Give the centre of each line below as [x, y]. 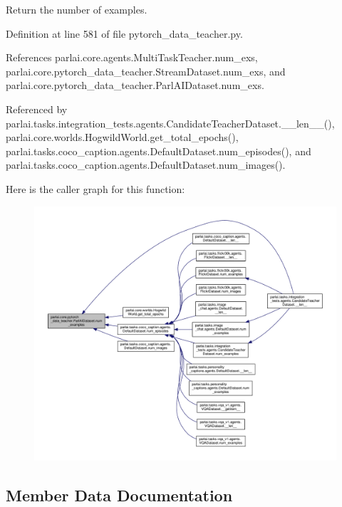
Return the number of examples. [77, 9]
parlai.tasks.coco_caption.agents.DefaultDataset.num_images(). [146, 165]
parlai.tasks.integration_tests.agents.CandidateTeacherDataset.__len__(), [170, 123]
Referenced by [37, 109]
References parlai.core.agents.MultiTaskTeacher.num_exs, [132, 57]
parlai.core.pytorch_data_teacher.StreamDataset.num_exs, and [146, 71]
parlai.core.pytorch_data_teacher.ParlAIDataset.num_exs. [135, 85]
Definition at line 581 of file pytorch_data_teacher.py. [124, 33]
